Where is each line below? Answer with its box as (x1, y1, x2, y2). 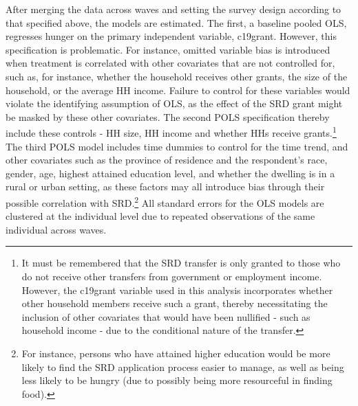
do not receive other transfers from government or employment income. (21, 269, 322, 283)
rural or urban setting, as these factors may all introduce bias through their (6, 179, 325, 194)
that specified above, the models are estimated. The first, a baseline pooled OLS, (6, 15, 347, 30)
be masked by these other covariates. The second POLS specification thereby (6, 109, 330, 124)
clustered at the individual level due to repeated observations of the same (6, 209, 315, 223)
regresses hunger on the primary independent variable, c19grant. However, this (6, 29, 337, 43)
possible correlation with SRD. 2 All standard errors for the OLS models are (6, 193, 324, 210)
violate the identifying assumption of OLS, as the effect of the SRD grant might (6, 96, 343, 111)
